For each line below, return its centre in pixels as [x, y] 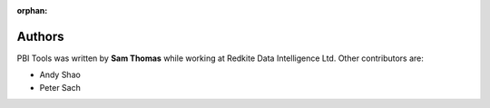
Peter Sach [60, 87]
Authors [40, 36]
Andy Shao [60, 75]
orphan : [32, 10]
